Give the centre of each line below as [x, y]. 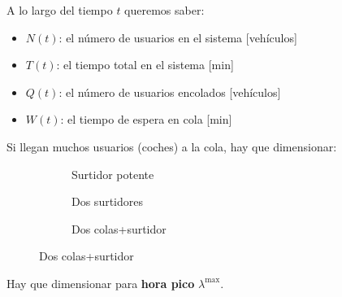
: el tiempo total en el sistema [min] [145, 65]
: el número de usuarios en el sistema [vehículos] [178, 37]
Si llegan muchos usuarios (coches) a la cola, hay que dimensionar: [172, 146]
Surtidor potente [113, 174]
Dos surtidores [108, 201]
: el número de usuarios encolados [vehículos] [170, 92]
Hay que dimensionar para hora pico [101, 283]
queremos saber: [165, 10]
